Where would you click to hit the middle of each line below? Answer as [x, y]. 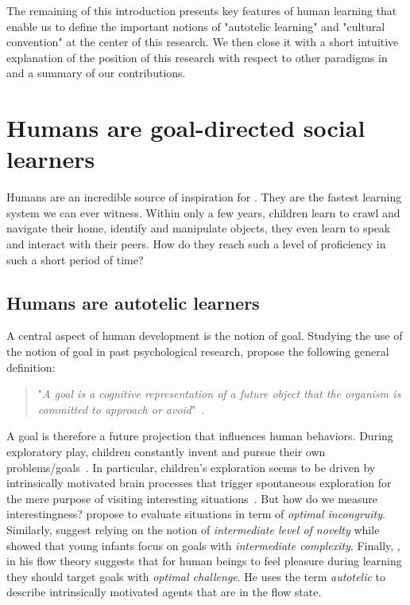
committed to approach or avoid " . [121, 409]
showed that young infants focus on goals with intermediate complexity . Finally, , [203, 545]
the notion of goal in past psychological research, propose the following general [198, 351]
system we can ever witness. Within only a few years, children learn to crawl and [203, 212]
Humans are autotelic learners [133, 302]
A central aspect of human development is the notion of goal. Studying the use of [205, 336]
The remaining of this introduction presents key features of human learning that [202, 10]
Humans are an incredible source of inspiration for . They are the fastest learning [204, 197]
